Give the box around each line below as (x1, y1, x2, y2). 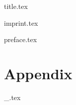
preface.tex (4, 34, 37, 45)
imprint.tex (4, 17, 38, 28)
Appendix (4, 63, 73, 83)
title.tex (4, 1, 28, 11)
